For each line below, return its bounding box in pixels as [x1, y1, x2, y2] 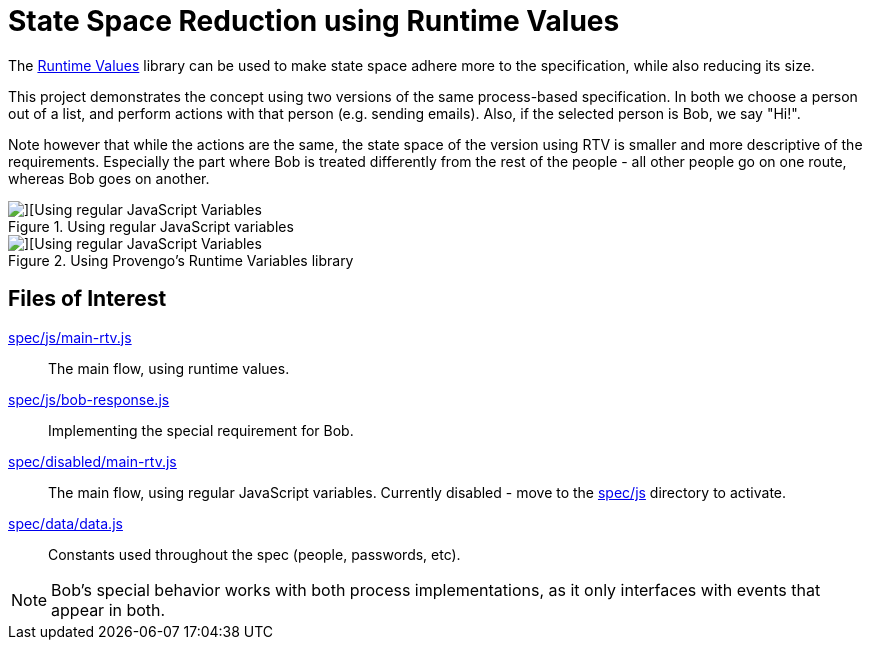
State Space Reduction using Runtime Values [8, 4, 620, 38]
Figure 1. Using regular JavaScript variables [8, 217, 294, 235]
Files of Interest [8, 286, 167, 312]
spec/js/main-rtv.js [8, 328, 132, 346]
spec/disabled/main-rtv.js [8, 452, 177, 470]
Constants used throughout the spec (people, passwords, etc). [48, 545, 461, 563]
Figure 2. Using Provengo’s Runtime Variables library [8, 251, 354, 269]
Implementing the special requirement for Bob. [48, 421, 354, 439]
